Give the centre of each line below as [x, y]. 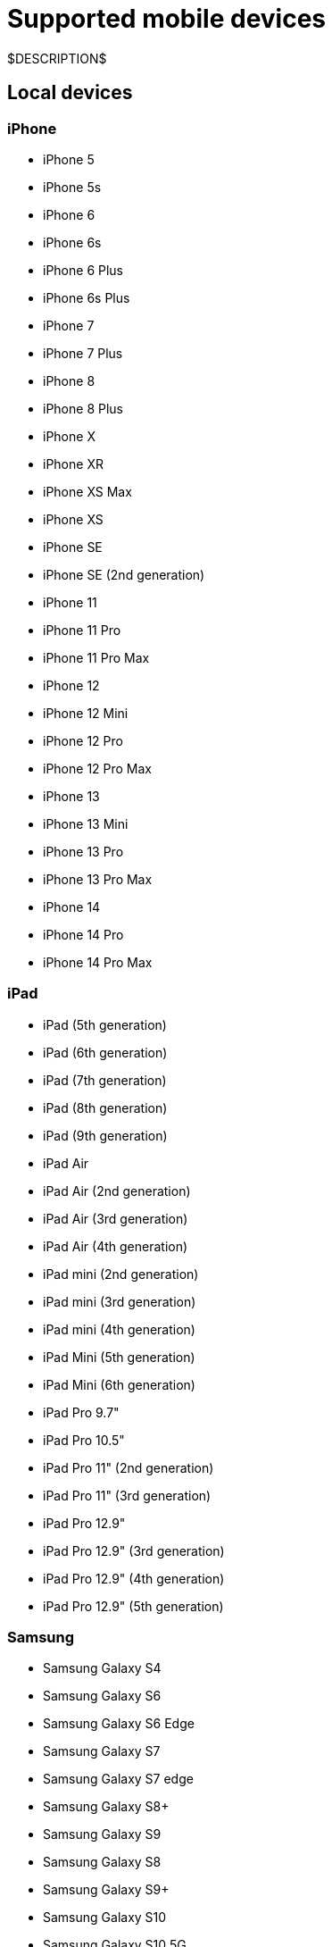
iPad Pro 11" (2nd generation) [129, 1467]
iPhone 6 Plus [83, 270]
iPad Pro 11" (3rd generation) [127, 1495]
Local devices [70, 93]
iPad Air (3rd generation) [116, 1218]
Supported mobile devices [167, 19]
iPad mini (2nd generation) [121, 1274]
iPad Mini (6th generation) [119, 1384]
